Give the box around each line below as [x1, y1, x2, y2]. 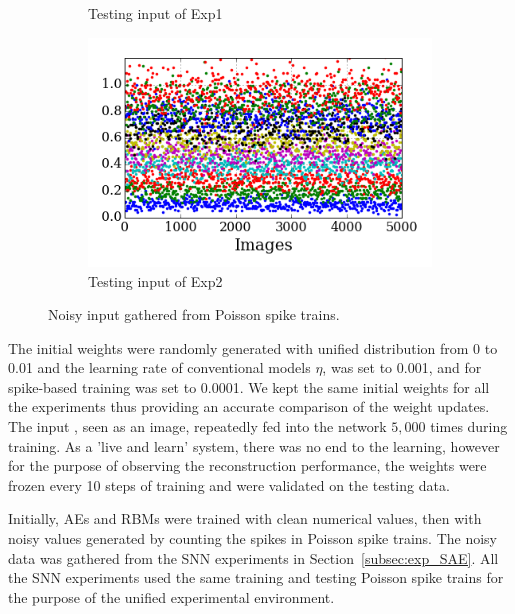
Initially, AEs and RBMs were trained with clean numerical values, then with [8, 508, 482, 529]
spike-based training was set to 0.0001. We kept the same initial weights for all [8, 376, 490, 397]
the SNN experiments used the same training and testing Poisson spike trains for [8, 567, 504, 588]
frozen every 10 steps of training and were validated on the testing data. [8, 474, 450, 495]
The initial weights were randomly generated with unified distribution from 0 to [8, 337, 498, 358]
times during [430, 416, 508, 437]
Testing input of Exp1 [88, 3, 223, 23]
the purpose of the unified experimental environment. [8, 586, 335, 607]
